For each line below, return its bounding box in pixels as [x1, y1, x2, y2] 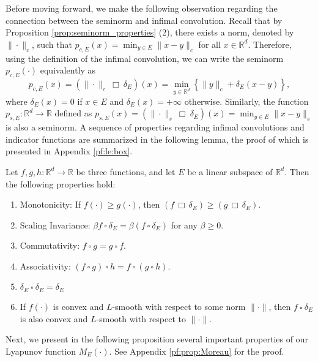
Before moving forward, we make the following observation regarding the [6, 2, 278, 14]
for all [198, 37, 221, 50]
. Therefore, [248, 37, 292, 50]
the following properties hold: [6, 177, 116, 190]
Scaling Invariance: [20, 218, 91, 231]
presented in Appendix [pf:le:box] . [6, 145, 133, 157]
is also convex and [20, 312, 88, 325]
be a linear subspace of [187, 165, 273, 178]
